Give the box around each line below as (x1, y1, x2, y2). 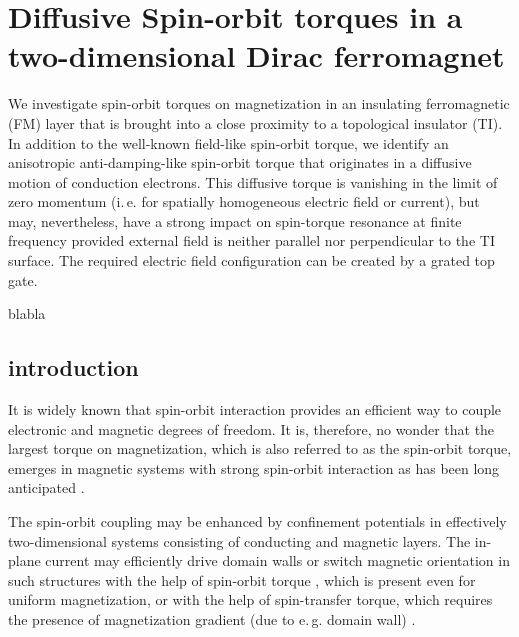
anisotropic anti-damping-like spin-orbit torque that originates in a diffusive (8, 152, 472, 173)
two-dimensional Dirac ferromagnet (8, 35, 505, 76)
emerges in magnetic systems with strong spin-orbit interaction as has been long (8, 457, 500, 478)
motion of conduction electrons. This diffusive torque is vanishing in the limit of (8, 171, 498, 192)
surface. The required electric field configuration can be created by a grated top (8, 250, 495, 271)
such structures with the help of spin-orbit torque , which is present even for (8, 569, 476, 590)
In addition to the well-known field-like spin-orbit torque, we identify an (8, 132, 449, 153)
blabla (8, 303, 46, 324)
